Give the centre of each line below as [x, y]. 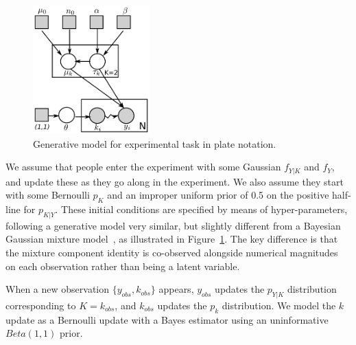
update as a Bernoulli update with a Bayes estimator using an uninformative [167, 319]
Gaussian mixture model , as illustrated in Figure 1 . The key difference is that [172, 239]
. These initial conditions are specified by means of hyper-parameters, [201, 209]
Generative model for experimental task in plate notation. [155, 143]
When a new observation [58, 289]
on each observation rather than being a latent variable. [123, 266]
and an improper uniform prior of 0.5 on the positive [218, 195]
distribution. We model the [279, 305]
